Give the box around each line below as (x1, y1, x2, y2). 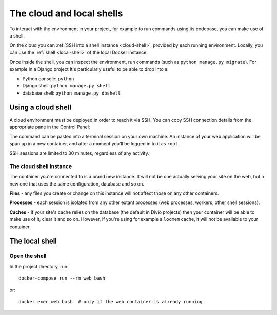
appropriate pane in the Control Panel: (9, 124, 90, 130)
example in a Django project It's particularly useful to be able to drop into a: (9, 66, 169, 72)
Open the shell (9, 252, 47, 260)
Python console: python (22, 75, 74, 82)
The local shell (9, 237, 57, 246)
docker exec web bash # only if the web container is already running (18, 299, 203, 304)
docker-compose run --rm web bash (18, 275, 105, 281)
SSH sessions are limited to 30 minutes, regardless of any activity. (9, 150, 149, 156)
